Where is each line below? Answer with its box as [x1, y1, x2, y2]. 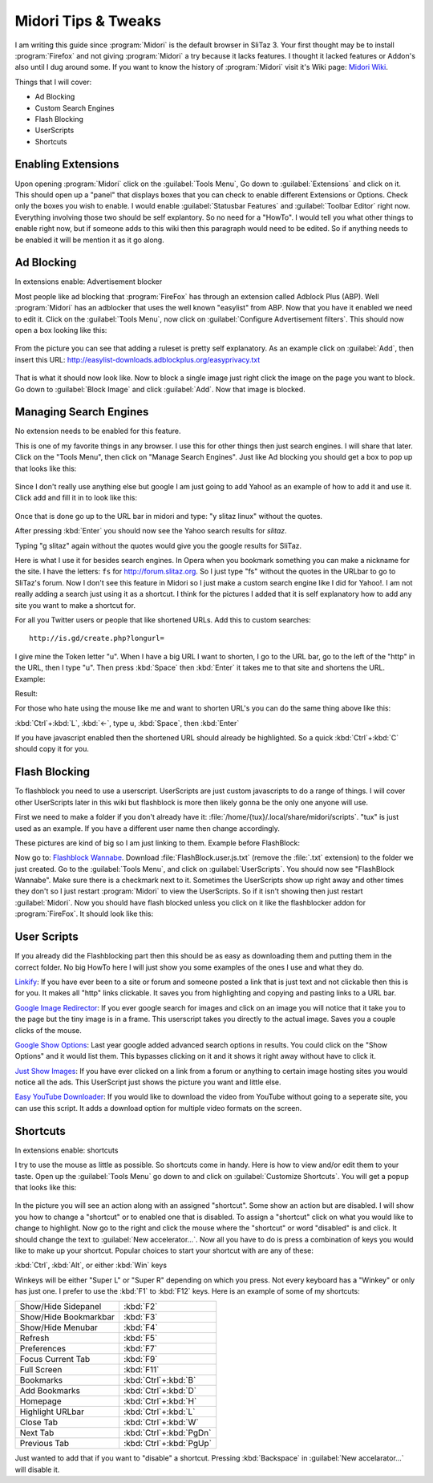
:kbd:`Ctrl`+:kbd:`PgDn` [123, 1428, 212, 1439]
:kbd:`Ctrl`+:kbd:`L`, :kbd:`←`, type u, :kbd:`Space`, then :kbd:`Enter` [14, 718, 240, 727]
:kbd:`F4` [123, 1322, 158, 1333]
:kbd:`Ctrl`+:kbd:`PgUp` [123, 1438, 212, 1449]
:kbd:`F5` [123, 1332, 158, 1343]
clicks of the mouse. [14, 1025, 82, 1035]
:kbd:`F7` [123, 1343, 158, 1355]
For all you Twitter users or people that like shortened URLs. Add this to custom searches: [14, 614, 312, 625]
